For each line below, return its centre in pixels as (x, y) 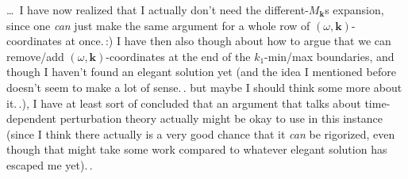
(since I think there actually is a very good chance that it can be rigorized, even (201, 133)
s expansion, (354, 10)
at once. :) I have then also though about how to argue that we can (228, 41)
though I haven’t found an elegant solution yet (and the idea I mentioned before (201, 72)
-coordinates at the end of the (178, 56)
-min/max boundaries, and (329, 56)
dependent (32, 118)
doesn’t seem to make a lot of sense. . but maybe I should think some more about (204, 87)
